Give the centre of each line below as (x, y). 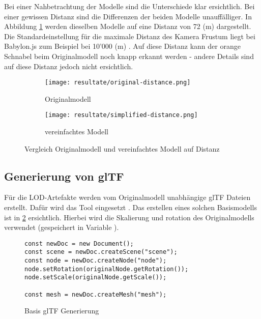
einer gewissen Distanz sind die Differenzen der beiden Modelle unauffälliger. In (128, 16)
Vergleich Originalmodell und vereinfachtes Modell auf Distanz (122, 148)
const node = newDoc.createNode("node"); (96, 261)
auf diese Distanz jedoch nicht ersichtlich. (69, 66)
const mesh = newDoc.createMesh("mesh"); (96, 294)
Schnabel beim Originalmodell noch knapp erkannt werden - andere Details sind (129, 56)
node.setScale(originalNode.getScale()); (96, 278)
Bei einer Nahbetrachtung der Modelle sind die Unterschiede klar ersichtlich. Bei (129, 6)
